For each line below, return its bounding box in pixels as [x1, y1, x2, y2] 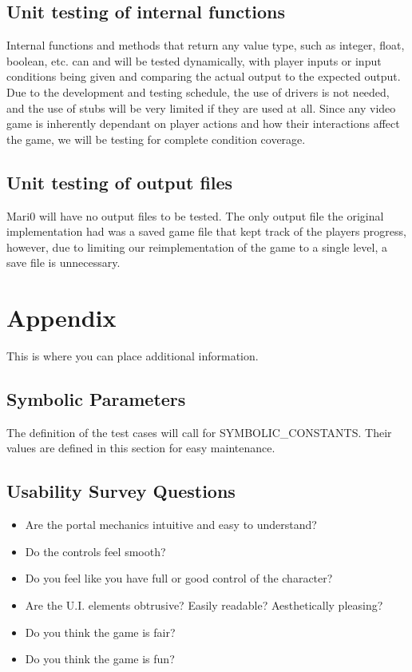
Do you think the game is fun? [25, 650, 175, 667]
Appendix [6, 301, 117, 334]
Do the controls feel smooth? [25, 543, 166, 559]
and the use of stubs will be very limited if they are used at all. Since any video [6, 99, 396, 116]
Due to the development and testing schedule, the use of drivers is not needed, [6, 83, 390, 100]
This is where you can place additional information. [6, 348, 259, 364]
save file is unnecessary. [6, 254, 121, 271]
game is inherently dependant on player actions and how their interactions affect [6, 115, 400, 132]
